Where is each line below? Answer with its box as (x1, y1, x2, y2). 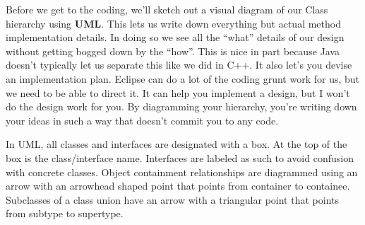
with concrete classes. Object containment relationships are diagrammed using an (6, 164, 358, 179)
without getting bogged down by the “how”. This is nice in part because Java (6, 43, 340, 58)
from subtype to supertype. (6, 206, 124, 221)
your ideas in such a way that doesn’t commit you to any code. (6, 112, 279, 127)
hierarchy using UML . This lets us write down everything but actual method (6, 16, 341, 30)
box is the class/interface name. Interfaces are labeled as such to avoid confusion (6, 150, 354, 165)
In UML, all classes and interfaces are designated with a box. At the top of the (6, 137, 347, 151)
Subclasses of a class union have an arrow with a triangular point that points (6, 192, 339, 207)
